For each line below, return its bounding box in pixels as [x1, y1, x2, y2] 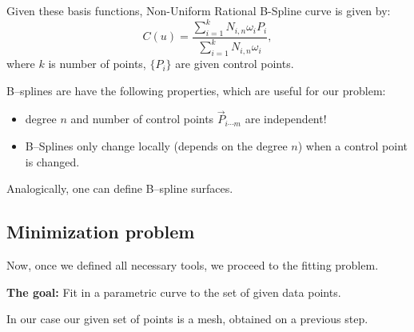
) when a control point [297, 138, 408, 154]
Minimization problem [6, 219, 195, 244]
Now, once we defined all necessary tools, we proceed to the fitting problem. [6, 257, 379, 274]
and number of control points [70, 110, 214, 127]
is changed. [25, 153, 80, 170]
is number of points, [48, 55, 146, 72]
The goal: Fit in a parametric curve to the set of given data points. [6, 283, 341, 300]
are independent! [245, 110, 327, 127]
